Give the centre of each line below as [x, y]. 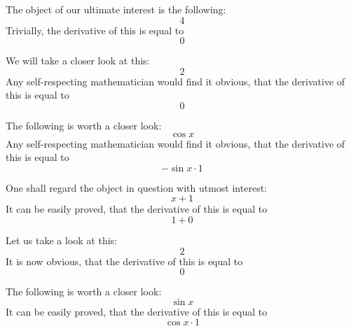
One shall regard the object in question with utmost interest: [136, 187]
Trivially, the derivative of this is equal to [95, 30]
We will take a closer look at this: [78, 61]
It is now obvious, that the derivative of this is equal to [124, 261]
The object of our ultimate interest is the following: [116, 9]
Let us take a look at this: [61, 240]
